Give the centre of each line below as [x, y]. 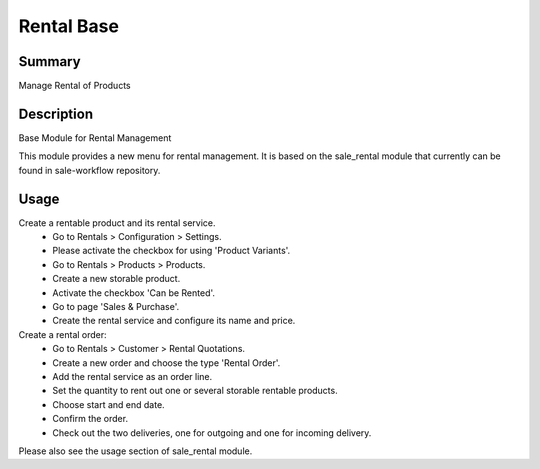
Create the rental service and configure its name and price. [174, 321]
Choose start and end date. [108, 404]
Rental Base [69, 26]
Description [56, 113]
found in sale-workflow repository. [89, 170]
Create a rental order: [62, 334]
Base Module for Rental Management [95, 137]
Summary [49, 61]
